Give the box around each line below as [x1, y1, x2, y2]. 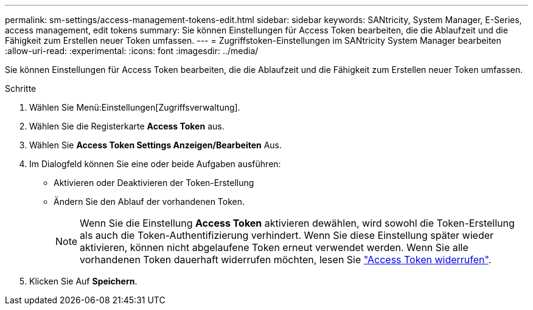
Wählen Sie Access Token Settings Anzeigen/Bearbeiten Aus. [29, 140, 282, 150]
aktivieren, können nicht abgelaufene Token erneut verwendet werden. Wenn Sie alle [80, 241, 469, 253]
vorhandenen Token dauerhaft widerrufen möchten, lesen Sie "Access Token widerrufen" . [80, 253, 492, 266]
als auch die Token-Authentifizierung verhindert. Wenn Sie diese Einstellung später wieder [80, 229, 494, 241]
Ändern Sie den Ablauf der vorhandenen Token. [54, 196, 245, 207]
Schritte [5, 83, 37, 94]
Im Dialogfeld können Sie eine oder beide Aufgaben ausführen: [29, 159, 281, 169]
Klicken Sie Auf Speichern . [29, 276, 138, 286]
